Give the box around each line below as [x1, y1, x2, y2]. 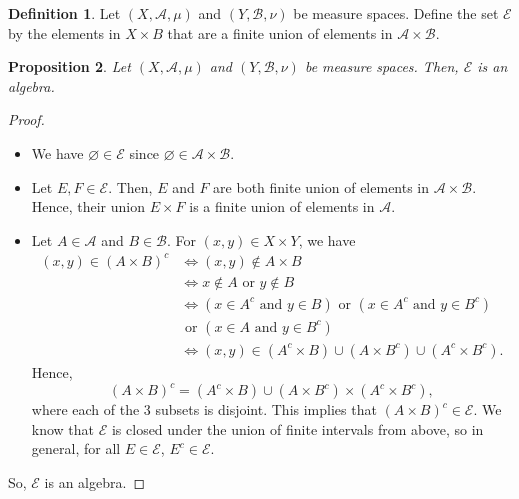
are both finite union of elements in [213, 176, 430, 197]
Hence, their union [31, 196, 146, 217]
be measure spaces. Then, [304, 56, 459, 77]
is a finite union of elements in [189, 196, 375, 217]
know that [31, 418, 95, 439]
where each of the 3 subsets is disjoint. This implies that [31, 399, 377, 420]
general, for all [31, 438, 121, 459]
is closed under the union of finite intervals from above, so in [111, 418, 484, 439]
